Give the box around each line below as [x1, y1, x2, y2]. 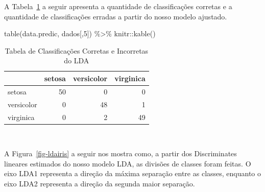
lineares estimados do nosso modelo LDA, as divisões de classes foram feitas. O [4, 158, 251, 169]
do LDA [64, 55, 89, 66]
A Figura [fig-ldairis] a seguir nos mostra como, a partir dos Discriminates [4, 148, 237, 159]
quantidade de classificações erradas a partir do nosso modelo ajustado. [4, 11, 227, 21]
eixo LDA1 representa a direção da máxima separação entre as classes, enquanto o [4, 168, 261, 179]
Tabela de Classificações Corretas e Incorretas [5, 45, 149, 56]
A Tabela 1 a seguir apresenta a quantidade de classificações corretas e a [4, 1, 232, 11]
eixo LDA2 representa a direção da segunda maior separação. [4, 178, 195, 188]
